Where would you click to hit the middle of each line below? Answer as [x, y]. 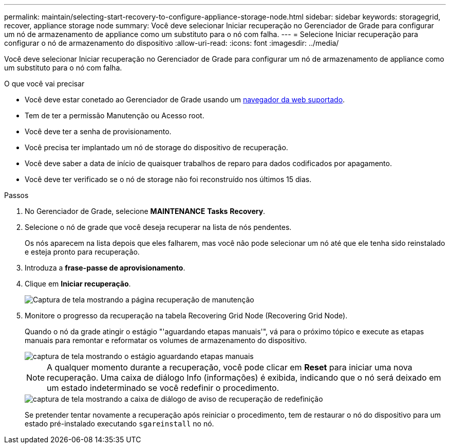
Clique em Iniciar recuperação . [78, 284]
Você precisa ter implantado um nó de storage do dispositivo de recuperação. [156, 147]
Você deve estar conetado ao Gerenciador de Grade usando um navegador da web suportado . [185, 100]
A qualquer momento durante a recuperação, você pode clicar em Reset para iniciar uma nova [230, 367]
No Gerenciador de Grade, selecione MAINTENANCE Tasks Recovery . [145, 211]
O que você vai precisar [44, 84]
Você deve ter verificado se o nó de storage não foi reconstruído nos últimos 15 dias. [168, 179]
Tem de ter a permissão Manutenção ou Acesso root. [115, 115]
